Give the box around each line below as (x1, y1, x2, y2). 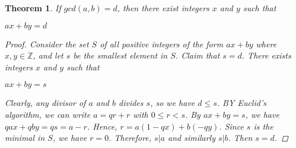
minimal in (5, 131, 45, 144)
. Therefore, (109, 131, 152, 144)
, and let (33, 49, 63, 62)
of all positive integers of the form (100, 37, 224, 50)
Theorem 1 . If (5, 2, 61, 14)
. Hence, (87, 120, 117, 132)
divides (119, 96, 144, 109)
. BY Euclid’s (217, 96, 266, 109)
